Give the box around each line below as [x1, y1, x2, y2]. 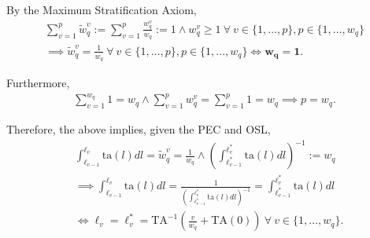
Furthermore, [6, 75, 70, 91]
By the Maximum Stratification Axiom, [6, 2, 197, 17]
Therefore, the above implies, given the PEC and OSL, [6, 121, 271, 137]
